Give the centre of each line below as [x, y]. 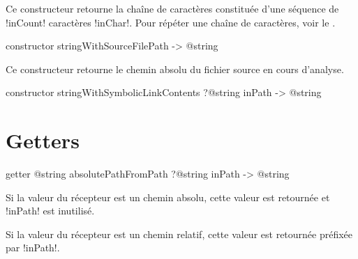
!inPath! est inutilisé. [50, 211]
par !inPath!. [33, 248]
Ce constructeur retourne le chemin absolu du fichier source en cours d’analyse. [175, 69]
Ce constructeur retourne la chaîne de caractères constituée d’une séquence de [172, 8]
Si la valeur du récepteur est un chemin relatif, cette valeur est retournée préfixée [179, 234]
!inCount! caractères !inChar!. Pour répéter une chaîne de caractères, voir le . [171, 22]
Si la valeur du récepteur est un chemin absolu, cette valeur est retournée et [168, 197]
